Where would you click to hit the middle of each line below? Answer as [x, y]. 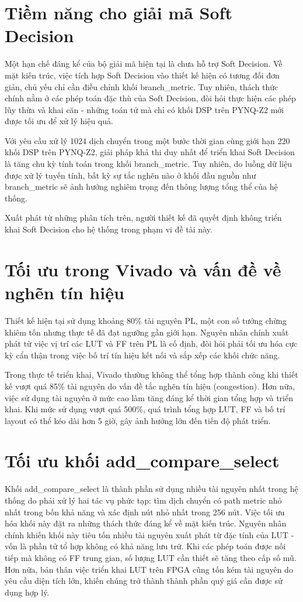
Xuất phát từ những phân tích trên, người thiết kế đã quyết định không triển [143, 218]
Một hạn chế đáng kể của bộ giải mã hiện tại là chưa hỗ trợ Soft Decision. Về [144, 64]
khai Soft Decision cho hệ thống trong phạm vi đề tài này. [109, 229]
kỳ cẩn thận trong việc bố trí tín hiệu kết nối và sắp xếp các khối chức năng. [142, 355]
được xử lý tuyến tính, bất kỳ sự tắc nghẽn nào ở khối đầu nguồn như [130, 175]
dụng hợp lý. [27, 592]
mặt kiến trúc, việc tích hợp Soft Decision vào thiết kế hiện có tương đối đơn [142, 75]
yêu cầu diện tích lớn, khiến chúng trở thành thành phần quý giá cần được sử [144, 581]
